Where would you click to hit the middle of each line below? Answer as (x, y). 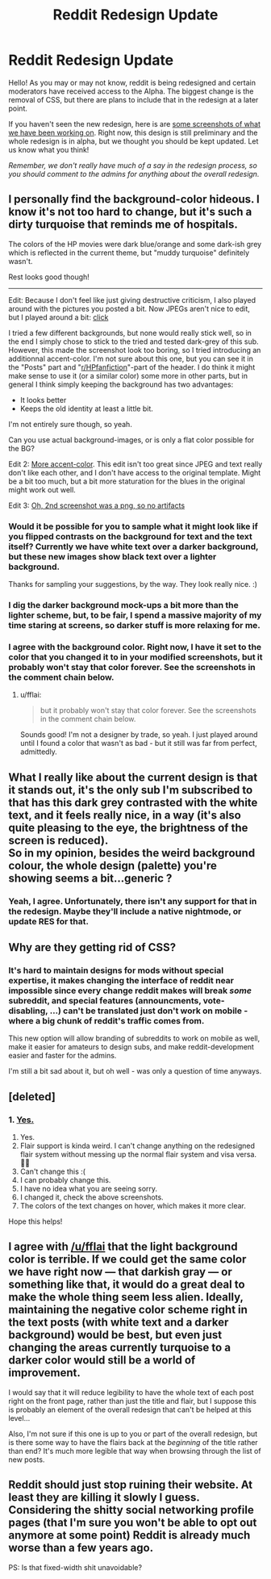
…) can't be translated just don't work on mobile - (149, 1011)
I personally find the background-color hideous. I (134, 199)
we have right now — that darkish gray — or (120, 1272)
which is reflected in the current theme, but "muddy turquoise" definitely (129, 253)
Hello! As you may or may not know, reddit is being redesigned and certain (132, 82)
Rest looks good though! (49, 277)
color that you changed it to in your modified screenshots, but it (135, 657)
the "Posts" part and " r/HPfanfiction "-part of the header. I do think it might (132, 367)
